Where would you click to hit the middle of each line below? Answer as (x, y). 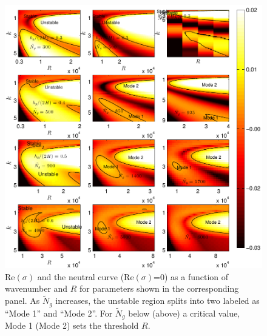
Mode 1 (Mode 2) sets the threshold (72, 325)
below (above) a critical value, (184, 313)
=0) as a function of (191, 276)
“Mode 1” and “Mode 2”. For (59, 313)
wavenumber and (36, 288)
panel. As (22, 301)
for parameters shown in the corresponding (159, 288)
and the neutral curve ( (81, 276)
